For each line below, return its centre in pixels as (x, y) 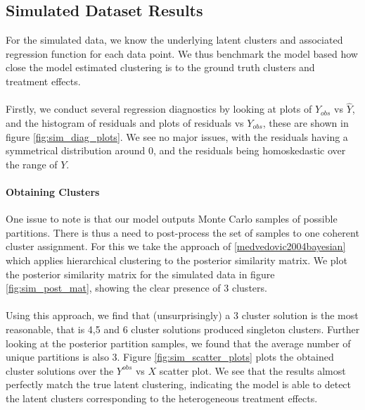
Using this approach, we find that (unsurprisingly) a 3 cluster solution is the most (182, 315)
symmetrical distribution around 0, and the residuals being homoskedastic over (176, 150)
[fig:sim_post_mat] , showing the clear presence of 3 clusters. (136, 288)
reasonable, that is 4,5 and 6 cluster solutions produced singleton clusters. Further (183, 329)
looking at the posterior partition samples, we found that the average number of (178, 343)
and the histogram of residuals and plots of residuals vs (125, 122)
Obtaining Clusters (53, 191)
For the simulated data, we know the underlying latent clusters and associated (174, 40)
